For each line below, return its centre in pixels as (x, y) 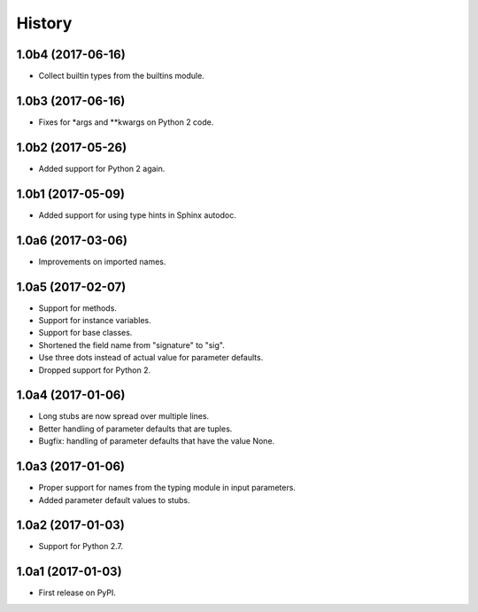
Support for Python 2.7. (81, 546)
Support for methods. (77, 308)
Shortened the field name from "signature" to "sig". (131, 345)
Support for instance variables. (95, 320)
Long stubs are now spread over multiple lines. (124, 416)
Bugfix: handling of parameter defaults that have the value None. (157, 441)
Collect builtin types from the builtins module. (122, 76)
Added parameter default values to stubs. (114, 500)
